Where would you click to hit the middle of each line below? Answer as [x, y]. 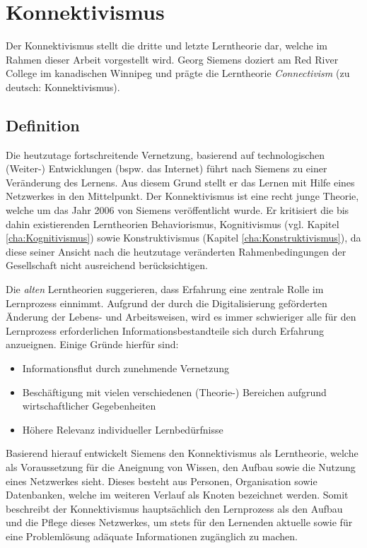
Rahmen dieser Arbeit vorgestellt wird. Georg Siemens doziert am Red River [172, 59]
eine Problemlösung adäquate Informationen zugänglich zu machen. [152, 536]
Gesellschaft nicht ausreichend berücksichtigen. [107, 265]
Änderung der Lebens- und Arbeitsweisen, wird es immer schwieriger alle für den [181, 317]
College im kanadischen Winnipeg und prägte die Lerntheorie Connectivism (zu [178, 73]
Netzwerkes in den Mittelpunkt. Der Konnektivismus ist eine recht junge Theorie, [182, 196]
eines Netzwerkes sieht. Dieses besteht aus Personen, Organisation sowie [162, 481]
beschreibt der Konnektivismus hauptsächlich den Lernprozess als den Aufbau [174, 508]
